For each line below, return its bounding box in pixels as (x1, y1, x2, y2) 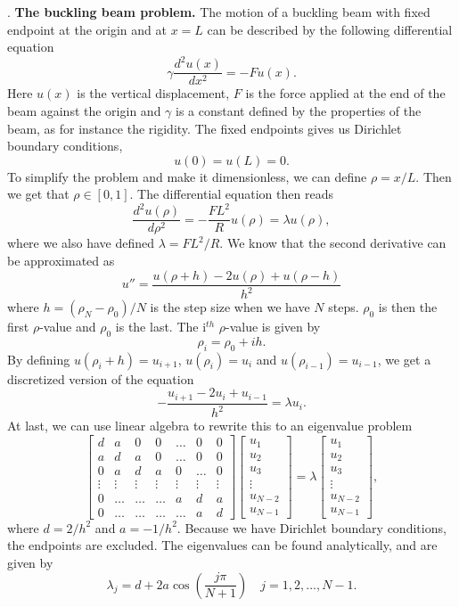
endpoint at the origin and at (7, 20, 167, 38)
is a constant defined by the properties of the (176, 101, 422, 119)
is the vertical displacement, (77, 84, 230, 103)
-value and (39, 317, 96, 336)
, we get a (377, 349, 431, 368)
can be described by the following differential (207, 20, 453, 38)
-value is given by (225, 317, 321, 336)
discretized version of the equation (7, 369, 194, 388)
